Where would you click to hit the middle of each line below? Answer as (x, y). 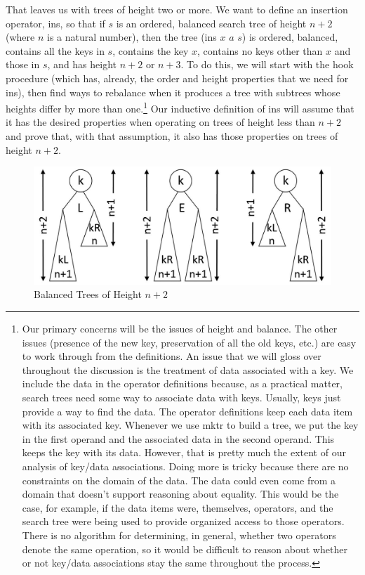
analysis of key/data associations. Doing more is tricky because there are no (185, 466)
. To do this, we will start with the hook (267, 64)
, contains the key (151, 50)
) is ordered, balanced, (290, 37)
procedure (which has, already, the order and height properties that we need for (177, 78)
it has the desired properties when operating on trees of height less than (160, 122)
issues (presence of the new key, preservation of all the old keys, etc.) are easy (189, 342)
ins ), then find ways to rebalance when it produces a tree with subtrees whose (173, 92)
